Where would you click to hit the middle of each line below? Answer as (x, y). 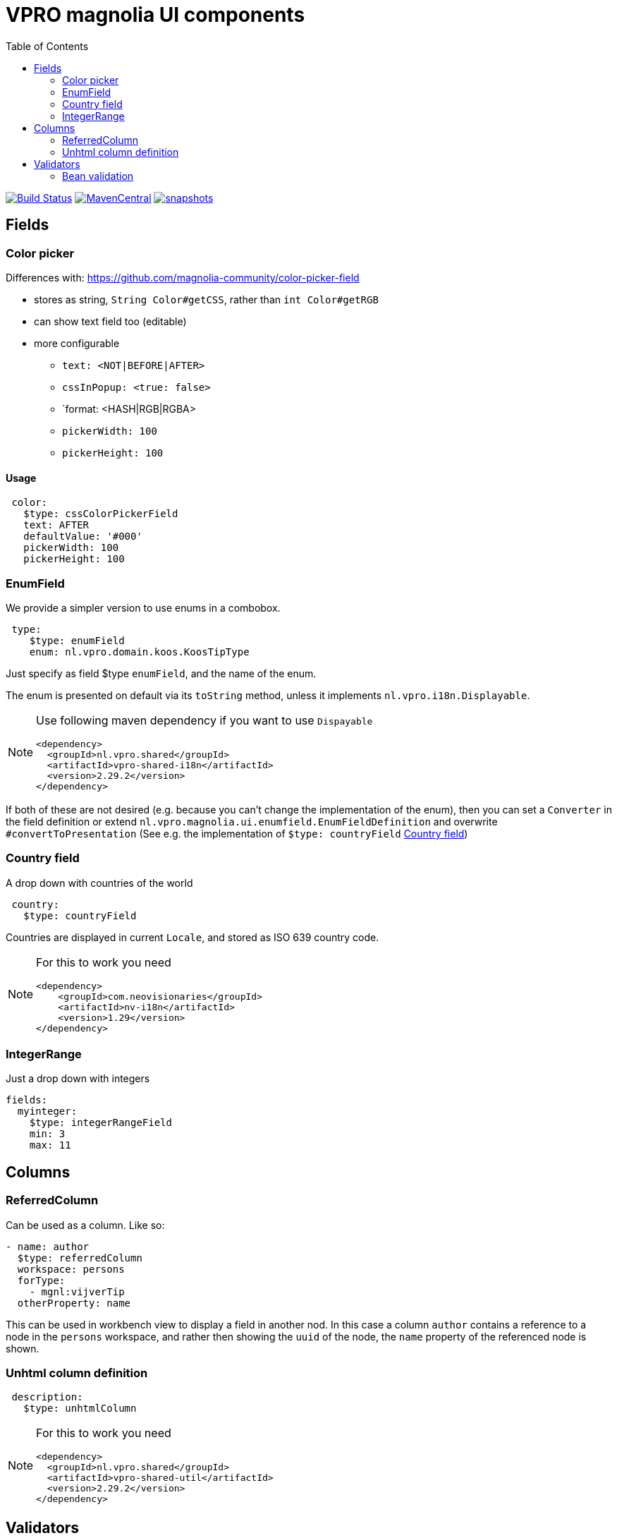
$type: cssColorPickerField (101, 514)
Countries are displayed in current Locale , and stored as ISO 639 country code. (193, 937)
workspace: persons (71, 1269)
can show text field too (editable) (110, 321)
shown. (23, 1348)
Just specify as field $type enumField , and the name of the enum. (161, 673)
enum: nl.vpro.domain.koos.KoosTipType (139, 652)
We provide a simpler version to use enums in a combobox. (143, 607)
